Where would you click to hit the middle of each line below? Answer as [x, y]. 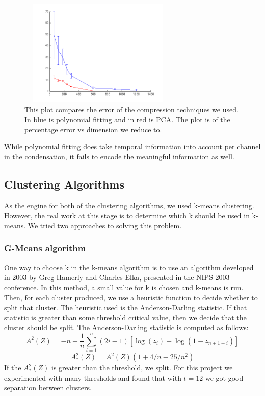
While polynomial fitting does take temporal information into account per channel [132, 146]
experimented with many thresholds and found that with [93, 377]
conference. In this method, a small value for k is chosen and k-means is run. [124, 287]
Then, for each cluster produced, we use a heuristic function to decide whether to [131, 297]
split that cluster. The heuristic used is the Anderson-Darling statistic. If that [126, 307]
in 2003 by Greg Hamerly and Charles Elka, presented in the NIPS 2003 [117, 277]
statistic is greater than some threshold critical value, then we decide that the [125, 317]
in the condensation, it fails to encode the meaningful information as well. [119, 156]
